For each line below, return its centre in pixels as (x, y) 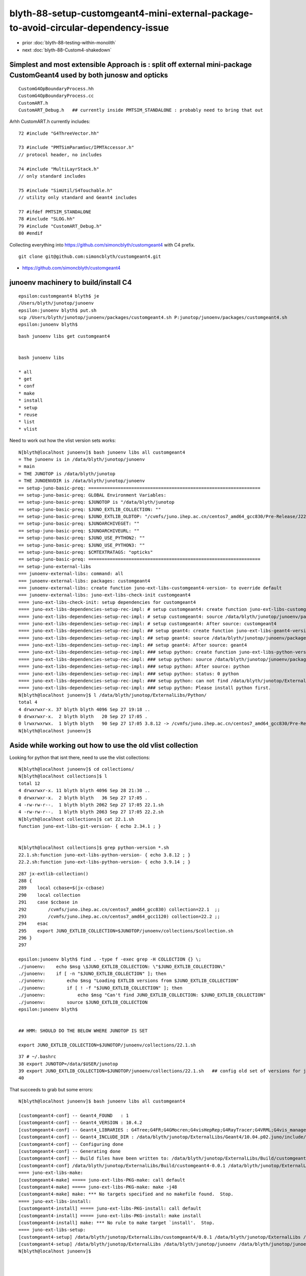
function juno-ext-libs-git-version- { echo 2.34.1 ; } (90, 826)
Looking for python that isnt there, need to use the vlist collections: (80, 757)
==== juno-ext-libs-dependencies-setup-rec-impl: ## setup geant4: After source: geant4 (133, 645)
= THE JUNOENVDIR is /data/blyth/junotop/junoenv (82, 481)
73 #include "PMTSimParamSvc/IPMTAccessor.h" (76, 148)
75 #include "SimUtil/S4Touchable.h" (66, 190)
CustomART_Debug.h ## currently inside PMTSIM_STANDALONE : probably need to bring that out (141, 110)
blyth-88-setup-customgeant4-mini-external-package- (131, 13)
